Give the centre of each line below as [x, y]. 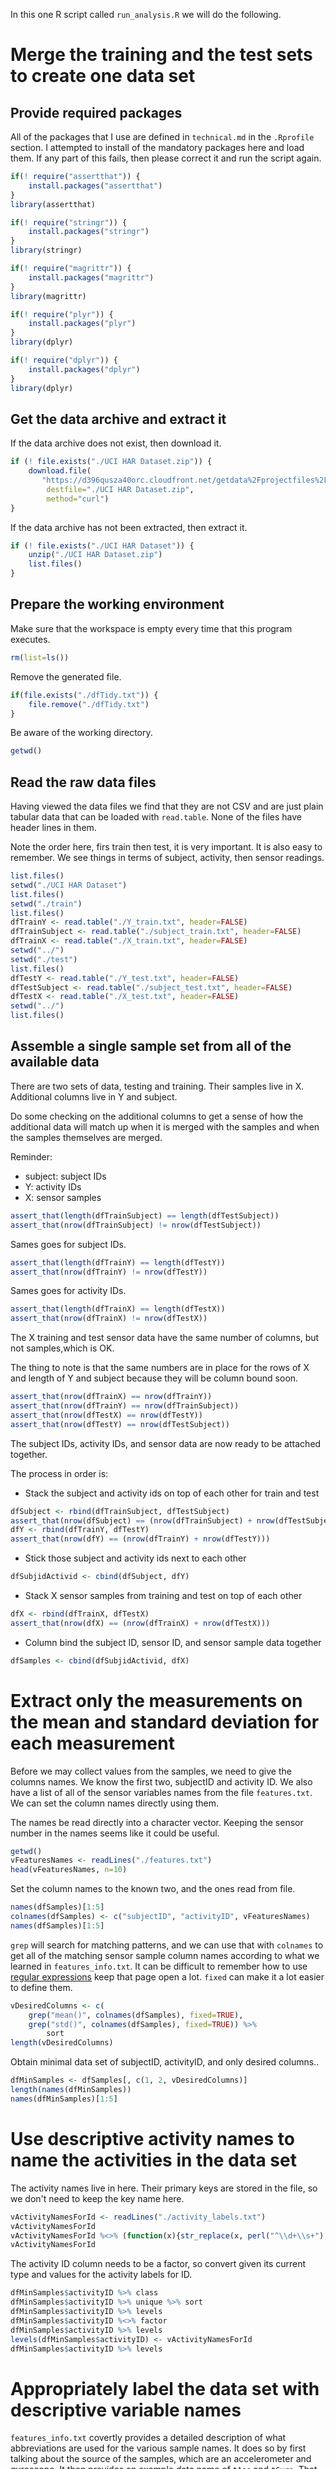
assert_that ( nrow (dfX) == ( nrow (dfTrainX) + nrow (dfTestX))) [140, 1623]
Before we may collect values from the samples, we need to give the [151, 1771]
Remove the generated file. [66, 676]
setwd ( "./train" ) [46, 904]
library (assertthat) [53, 204]
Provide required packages [96, 112]
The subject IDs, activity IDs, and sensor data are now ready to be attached [166, 1443]
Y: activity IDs [53, 1186]
